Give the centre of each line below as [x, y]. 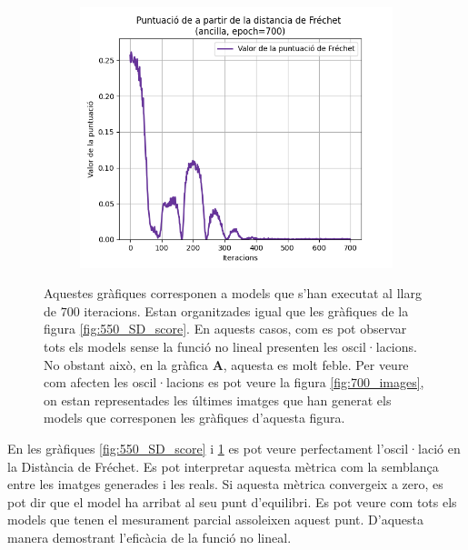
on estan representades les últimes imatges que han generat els [218, 400]
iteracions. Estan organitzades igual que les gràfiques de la [246, 310]
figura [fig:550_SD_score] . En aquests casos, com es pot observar [225, 329]
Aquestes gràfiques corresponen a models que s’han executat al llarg [233, 293]
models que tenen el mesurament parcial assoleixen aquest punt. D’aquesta [216, 520]
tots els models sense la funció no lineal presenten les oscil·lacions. [230, 347]
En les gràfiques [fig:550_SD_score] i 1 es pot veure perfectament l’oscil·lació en [234, 448]
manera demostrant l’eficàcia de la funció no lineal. [149, 537]
